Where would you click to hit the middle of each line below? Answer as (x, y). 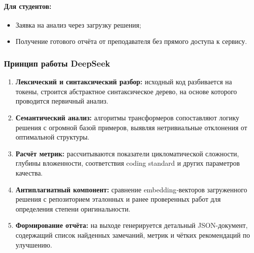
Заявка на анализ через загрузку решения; (78, 24)
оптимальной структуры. (53, 137)
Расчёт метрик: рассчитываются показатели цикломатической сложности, (127, 153)
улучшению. (34, 244)
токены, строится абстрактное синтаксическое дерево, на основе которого (126, 91)
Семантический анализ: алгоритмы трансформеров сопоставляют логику (127, 117)
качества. (29, 172)
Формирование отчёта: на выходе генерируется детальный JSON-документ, (132, 225)
